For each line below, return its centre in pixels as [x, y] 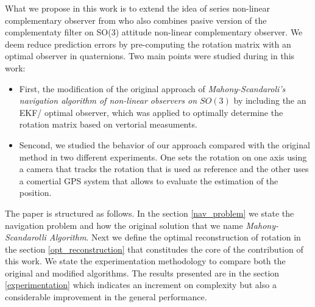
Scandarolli [26, 237]
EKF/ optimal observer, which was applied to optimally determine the [151, 112]
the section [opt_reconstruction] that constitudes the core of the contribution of [154, 249]
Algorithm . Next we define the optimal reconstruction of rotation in [175, 237]
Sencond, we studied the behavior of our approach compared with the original [165, 144]
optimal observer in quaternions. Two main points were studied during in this [150, 56]
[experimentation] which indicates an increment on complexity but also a [141, 285]
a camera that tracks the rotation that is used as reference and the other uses [164, 169]
